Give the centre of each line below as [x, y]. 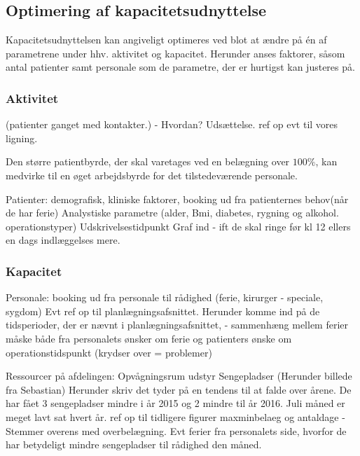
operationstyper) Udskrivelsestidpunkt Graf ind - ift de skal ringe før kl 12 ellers [178, 226]
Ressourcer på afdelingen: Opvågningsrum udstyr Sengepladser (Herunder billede [179, 376]
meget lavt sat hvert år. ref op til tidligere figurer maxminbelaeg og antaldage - [175, 416]
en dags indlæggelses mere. [63, 240]
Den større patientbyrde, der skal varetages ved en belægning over [148, 161]
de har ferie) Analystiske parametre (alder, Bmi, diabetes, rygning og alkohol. [172, 213]
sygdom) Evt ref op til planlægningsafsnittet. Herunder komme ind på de [163, 311]
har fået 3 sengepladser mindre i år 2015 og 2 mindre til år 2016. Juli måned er [175, 403]
